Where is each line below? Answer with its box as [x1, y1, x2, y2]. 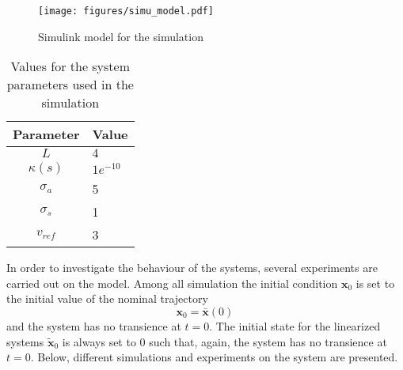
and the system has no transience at [6, 318, 181, 334]
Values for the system [10, 57, 131, 76]
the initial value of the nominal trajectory [6, 290, 208, 307]
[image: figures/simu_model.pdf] [38, 6, 214, 17]
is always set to [62, 333, 136, 349]
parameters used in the [6, 75, 134, 94]
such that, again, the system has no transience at [149, 333, 387, 349]
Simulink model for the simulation [38, 28, 203, 44]
